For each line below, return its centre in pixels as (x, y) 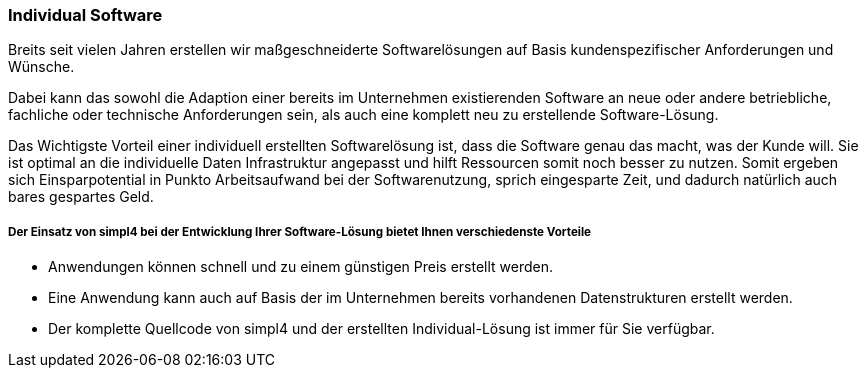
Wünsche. (41, 67)
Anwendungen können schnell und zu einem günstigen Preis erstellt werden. (301, 267)
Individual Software (85, 15)
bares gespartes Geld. (81, 197)
